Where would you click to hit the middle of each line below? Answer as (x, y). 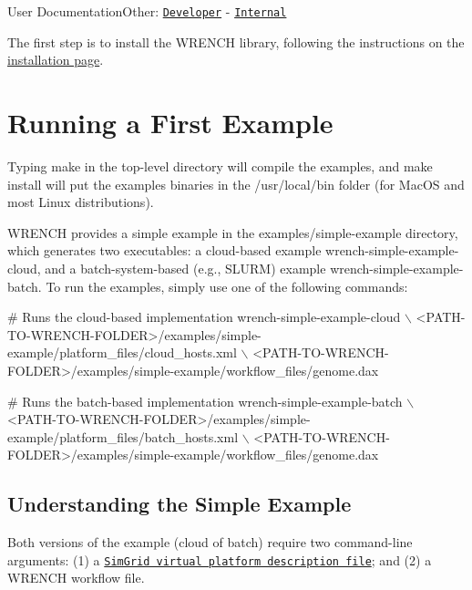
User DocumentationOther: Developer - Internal (147, 11)
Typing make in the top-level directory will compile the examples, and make (220, 166)
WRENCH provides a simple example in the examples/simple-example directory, (233, 232)
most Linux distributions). (81, 202)
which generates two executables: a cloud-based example (164, 250)
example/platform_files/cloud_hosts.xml (122, 352)
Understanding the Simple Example (180, 504)
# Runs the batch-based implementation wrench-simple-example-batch (205, 401)
